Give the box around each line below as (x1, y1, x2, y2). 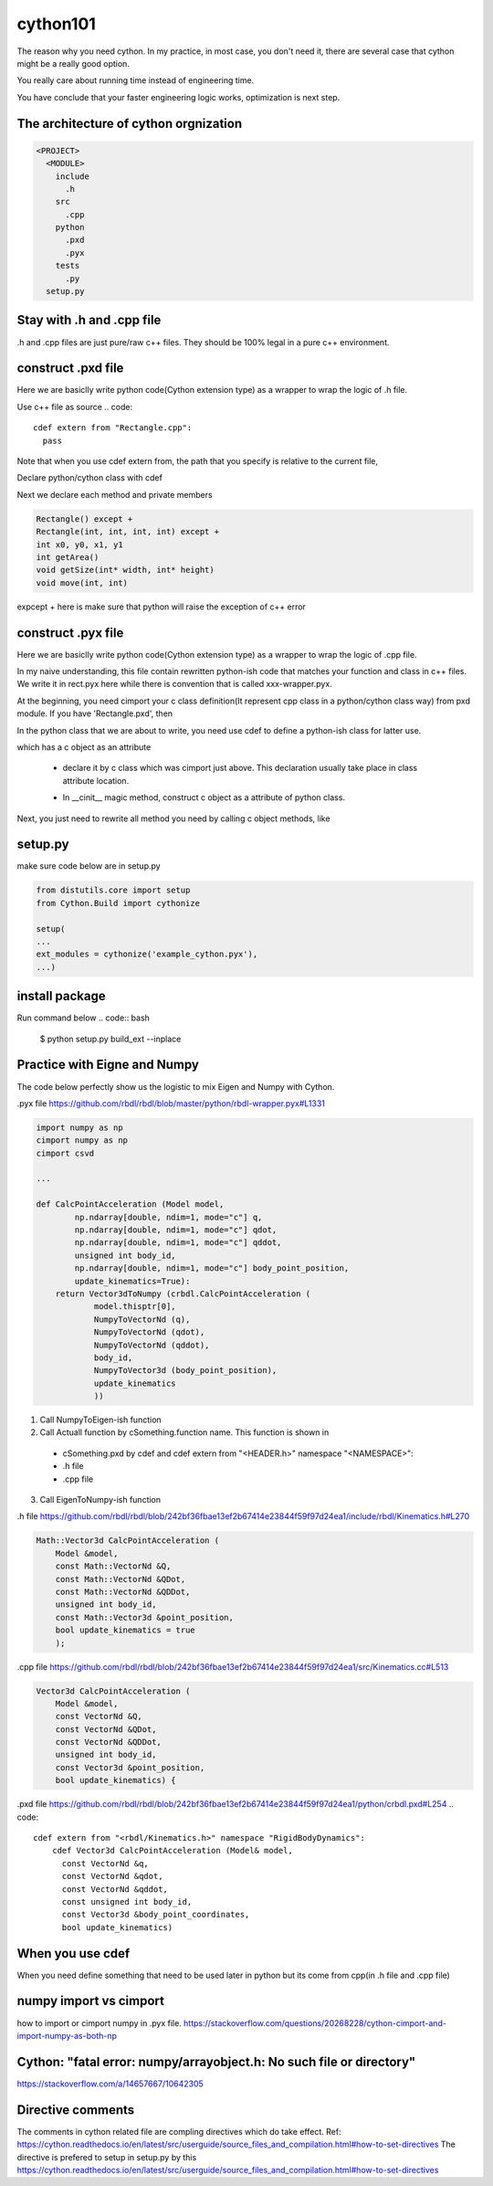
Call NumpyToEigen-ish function (39, 1414, 162, 1425)
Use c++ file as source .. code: (16, 401, 132, 412)
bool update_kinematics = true (55, 1625, 195, 1635)
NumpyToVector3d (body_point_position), (93, 1366, 278, 1376)
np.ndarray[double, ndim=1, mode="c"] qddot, (74, 1238, 282, 1248)
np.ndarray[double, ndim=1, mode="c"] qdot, (74, 1225, 278, 1235)
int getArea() (36, 552, 100, 562)
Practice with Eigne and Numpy (16, 1057, 200, 1072)
